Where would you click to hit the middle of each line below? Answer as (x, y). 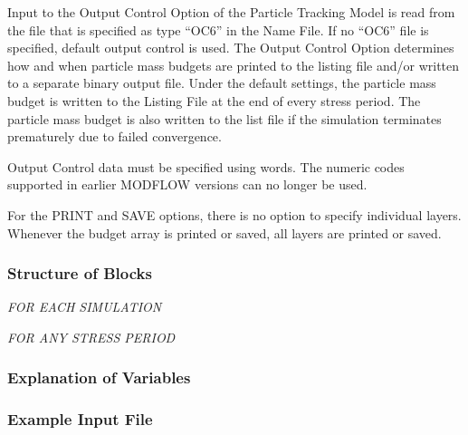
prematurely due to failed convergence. (115, 136)
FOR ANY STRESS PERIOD (91, 337)
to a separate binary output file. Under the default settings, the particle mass (222, 83)
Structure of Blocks (80, 273)
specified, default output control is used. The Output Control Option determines (231, 48)
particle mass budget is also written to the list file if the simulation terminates (224, 118)
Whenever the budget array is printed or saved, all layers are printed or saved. (224, 232)
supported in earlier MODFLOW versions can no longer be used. (187, 184)
